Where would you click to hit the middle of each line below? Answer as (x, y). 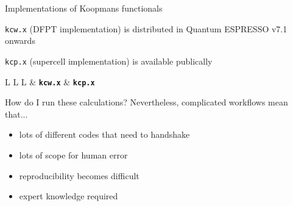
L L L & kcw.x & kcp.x (50, 81)
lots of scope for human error (73, 154)
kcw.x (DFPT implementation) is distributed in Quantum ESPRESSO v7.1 (146, 28)
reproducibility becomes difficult (79, 175)
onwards (20, 41)
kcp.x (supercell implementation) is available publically (109, 61)
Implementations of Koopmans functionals (84, 8)
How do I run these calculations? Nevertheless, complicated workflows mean (146, 102)
